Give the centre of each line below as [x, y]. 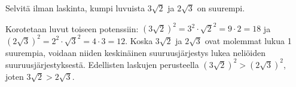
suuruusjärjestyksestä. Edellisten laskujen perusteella [102, 64]
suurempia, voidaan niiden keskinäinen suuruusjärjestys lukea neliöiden [136, 52]
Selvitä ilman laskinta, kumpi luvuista [75, 8]
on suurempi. [221, 8]
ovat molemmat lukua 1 [248, 40]
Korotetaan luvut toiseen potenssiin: [72, 28]
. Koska [139, 40]
